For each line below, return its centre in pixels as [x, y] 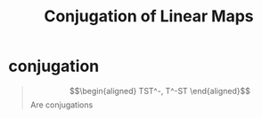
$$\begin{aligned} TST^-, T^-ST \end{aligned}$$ [160, 91]
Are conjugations [61, 105]
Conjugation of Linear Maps [149, 16]
